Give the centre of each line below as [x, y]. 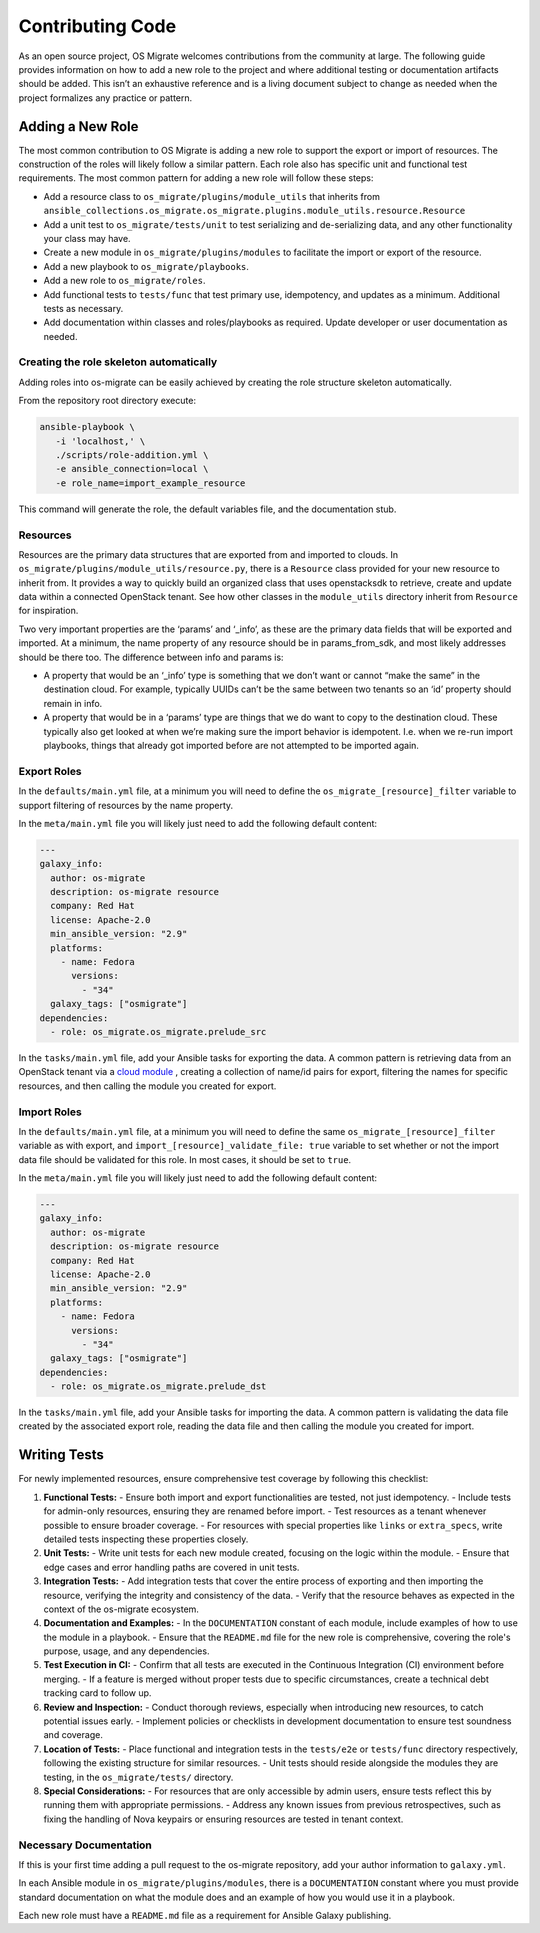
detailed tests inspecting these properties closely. [146, 1539]
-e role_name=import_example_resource [150, 483]
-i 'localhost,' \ [100, 441]
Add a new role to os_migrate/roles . [124, 281]
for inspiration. [48, 611]
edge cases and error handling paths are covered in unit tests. [171, 1567]
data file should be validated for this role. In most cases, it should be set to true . [185, 1159]
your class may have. [87, 238]
